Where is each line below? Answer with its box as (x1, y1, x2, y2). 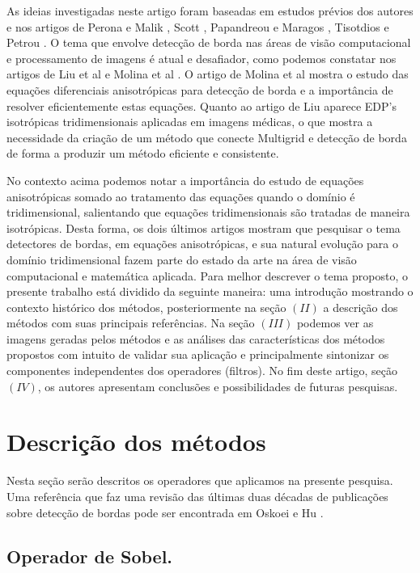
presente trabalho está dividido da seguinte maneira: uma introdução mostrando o (6, 283, 414, 300)
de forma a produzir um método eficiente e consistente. (6, 145, 279, 162)
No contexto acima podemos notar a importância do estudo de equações (6, 171, 364, 188)
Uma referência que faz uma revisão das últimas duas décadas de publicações (6, 487, 388, 504)
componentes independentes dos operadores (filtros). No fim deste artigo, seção (6, 362, 397, 379)
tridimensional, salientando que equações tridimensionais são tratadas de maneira (6, 204, 410, 221)
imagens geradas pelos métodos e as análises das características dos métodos (6, 330, 385, 347)
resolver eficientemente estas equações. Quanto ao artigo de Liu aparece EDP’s (6, 97, 397, 114)
